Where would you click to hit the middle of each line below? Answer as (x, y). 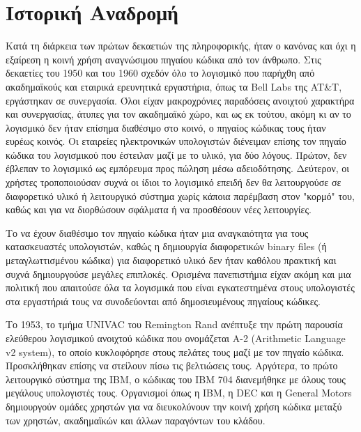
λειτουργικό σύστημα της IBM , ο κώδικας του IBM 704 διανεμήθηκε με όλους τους (176, 379)
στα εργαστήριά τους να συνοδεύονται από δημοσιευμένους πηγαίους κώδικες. (163, 301)
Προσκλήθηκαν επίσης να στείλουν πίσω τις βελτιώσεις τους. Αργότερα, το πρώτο (172, 365)
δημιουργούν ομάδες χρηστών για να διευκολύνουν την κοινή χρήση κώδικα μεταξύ (174, 406)
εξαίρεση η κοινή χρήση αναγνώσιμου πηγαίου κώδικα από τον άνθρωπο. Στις (163, 59)
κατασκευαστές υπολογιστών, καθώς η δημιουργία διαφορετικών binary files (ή (166, 246)
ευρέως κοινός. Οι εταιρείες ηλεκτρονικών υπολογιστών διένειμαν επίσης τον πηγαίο (176, 141)
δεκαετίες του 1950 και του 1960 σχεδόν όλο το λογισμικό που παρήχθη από (160, 73)
